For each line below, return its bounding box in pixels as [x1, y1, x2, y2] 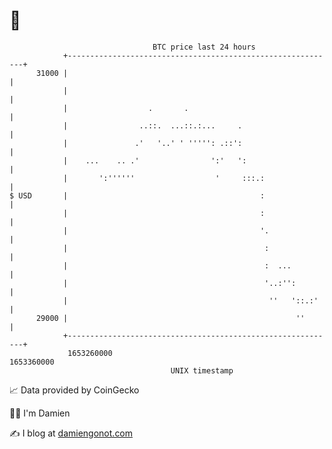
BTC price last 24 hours [152, 42, 256, 52]
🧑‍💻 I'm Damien [9, 407, 71, 419]
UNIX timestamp [170, 365, 234, 376]
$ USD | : [9, 190, 266, 201]
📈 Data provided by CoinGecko [9, 384, 140, 396]
